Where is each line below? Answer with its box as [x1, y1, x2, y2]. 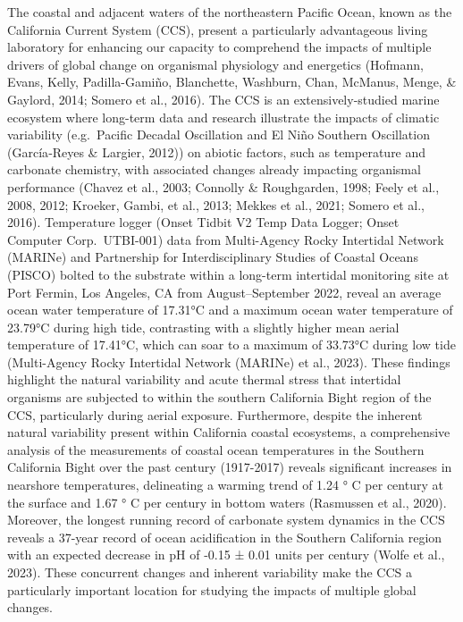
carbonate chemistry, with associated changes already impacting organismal [7, 160, 421, 179]
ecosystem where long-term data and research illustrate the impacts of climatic [7, 107, 440, 126]
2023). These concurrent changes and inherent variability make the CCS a [7, 563, 412, 581]
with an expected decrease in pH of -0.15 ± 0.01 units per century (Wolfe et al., [7, 545, 445, 564]
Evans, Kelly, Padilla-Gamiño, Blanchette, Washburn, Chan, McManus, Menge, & [7, 72, 457, 91]
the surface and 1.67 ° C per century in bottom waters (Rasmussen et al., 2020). [7, 492, 447, 511]
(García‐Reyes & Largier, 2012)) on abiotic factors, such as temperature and [7, 142, 426, 161]
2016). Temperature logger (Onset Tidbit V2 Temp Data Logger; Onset [7, 213, 400, 231]
